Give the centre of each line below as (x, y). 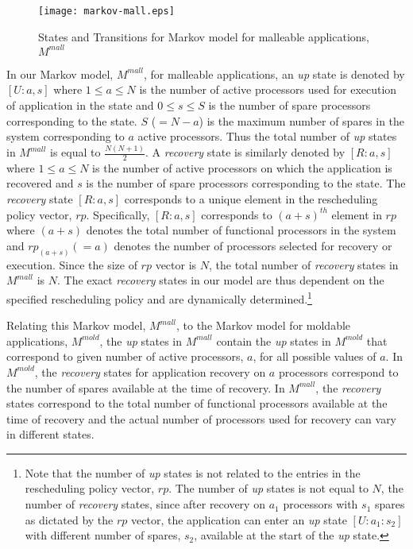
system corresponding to (66, 136)
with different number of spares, (103, 535)
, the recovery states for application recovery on (150, 371)
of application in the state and (80, 104)
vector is (176, 264)
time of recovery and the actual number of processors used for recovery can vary (202, 418)
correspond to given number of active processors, (125, 356)
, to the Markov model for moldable (264, 325)
